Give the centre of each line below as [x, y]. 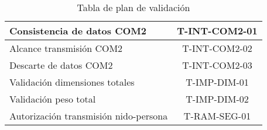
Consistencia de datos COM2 [78, 31]
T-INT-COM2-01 [217, 31]
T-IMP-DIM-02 [217, 99]
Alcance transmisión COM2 [66, 48]
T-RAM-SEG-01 [217, 116]
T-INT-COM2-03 [217, 65]
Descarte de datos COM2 [61, 65]
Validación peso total [53, 99]
